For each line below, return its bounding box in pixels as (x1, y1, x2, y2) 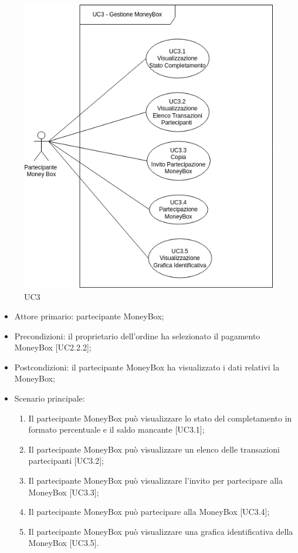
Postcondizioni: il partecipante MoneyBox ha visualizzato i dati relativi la (14, 360, 280, 373)
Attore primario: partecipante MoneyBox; (14, 310, 164, 322)
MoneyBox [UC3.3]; (28, 485, 99, 498)
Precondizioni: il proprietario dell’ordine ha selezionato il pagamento (14, 329, 260, 342)
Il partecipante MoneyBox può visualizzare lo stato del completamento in (28, 412, 292, 424)
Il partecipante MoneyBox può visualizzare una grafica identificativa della (28, 525, 293, 537)
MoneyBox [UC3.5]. (28, 537, 99, 549)
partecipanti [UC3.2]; (28, 454, 104, 467)
